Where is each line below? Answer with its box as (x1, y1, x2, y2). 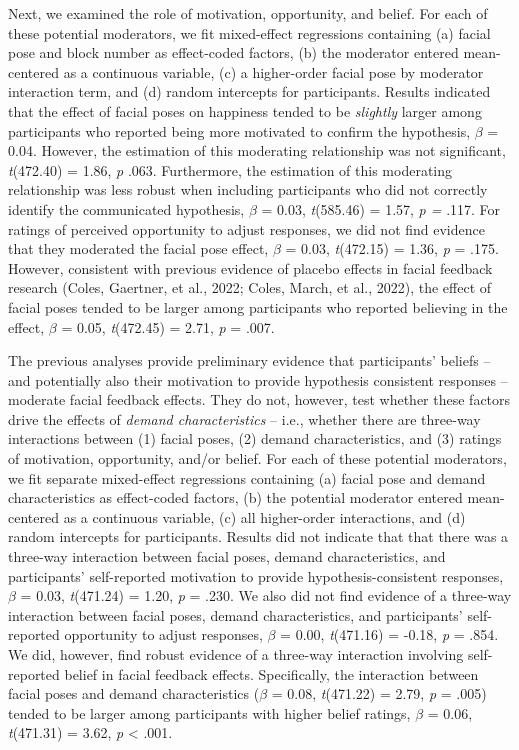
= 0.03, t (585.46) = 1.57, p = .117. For (261, 198, 501, 219)
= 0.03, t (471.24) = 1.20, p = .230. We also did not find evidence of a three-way (20, 585, 512, 606)
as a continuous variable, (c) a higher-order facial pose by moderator (63, 61, 484, 82)
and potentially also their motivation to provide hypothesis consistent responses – (8, 369, 508, 390)
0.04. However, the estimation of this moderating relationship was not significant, (8, 140, 506, 161)
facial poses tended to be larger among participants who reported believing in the (8, 296, 508, 317)
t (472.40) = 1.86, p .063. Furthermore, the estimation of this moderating (8, 159, 453, 180)
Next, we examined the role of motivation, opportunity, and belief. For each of (8, 3, 488, 23)
